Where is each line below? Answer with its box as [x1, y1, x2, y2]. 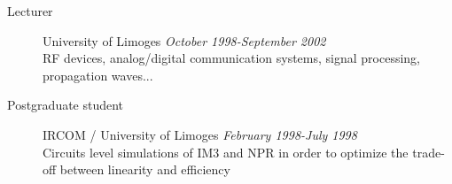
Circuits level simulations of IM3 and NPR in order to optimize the [43, 142, 409, 161]
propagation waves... [43, 65, 153, 84]
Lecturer [7, 2, 53, 19]
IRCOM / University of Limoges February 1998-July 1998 [43, 125, 357, 143]
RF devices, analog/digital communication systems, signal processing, [43, 49, 421, 67]
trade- [412, 142, 445, 161]
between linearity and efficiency [59, 160, 230, 179]
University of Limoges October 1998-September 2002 [43, 31, 326, 50]
